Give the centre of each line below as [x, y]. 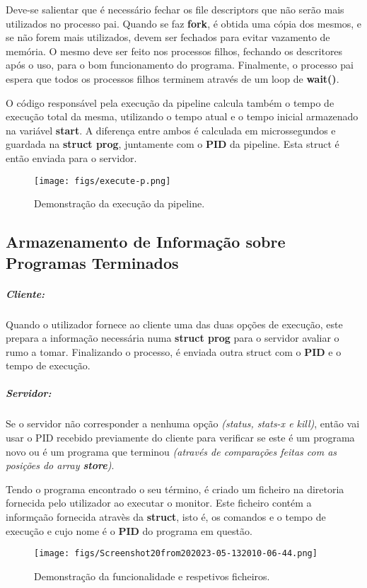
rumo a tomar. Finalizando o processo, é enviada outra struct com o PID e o [174, 351]
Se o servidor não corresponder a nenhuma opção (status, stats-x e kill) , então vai [183, 423]
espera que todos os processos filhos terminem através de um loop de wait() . [173, 78]
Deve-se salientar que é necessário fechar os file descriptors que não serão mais [175, 9]
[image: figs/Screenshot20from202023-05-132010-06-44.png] [176, 554]
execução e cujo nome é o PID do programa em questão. [129, 530]
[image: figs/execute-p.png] [103, 181]
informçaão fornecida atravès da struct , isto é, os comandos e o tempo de [166, 517]
